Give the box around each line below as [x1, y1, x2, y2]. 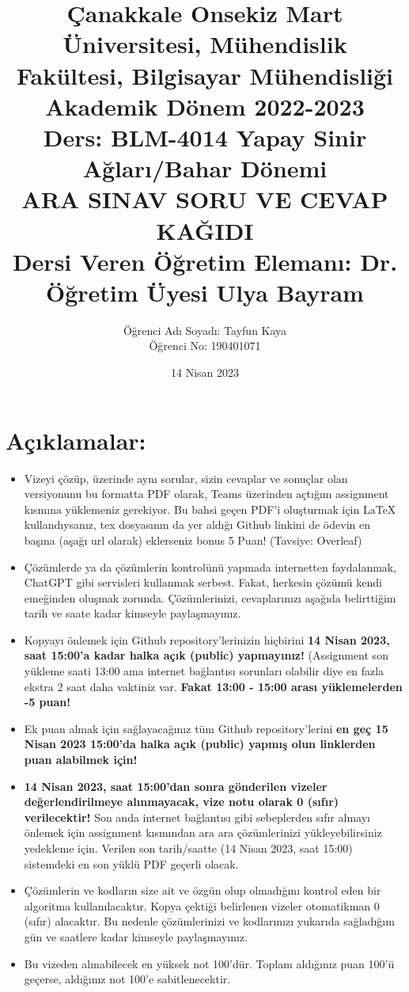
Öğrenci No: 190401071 [149, 337, 261, 354]
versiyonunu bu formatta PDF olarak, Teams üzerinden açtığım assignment [24, 485, 389, 502]
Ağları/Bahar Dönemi [82, 152, 328, 184]
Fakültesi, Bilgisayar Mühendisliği [16, 59, 394, 91]
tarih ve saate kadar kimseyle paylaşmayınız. [24, 605, 241, 621]
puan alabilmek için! [24, 751, 138, 768]
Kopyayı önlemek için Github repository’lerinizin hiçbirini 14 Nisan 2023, [24, 631, 390, 648]
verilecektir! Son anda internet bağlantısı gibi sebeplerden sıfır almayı [24, 808, 370, 825]
